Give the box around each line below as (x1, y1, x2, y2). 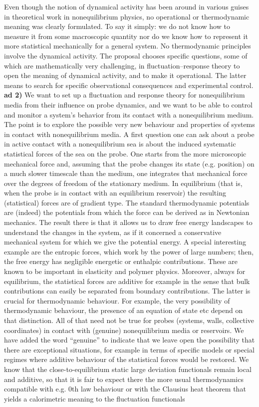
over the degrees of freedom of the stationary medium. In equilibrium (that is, (4, 177, 243, 188)
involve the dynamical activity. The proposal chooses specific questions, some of (4, 50, 248, 60)
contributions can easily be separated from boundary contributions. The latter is (4, 285, 251, 296)
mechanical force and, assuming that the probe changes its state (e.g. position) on (4, 158, 255, 168)
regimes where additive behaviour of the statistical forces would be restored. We (4, 354, 249, 364)
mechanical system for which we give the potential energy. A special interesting (4, 236, 246, 247)
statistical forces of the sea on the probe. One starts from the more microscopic (4, 148, 247, 158)
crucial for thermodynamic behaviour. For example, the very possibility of (4, 295, 230, 305)
